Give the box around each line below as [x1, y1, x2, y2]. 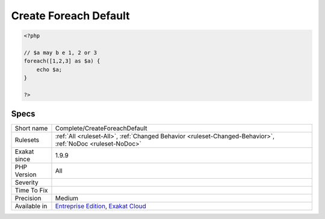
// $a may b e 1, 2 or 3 [23, 49, 97, 56]
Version [14, 170, 37, 179]
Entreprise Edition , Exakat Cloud [55, 202, 147, 211]
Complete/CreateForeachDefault [55, 124, 147, 132]
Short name [14, 124, 48, 132]
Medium [55, 194, 78, 203]
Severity [14, 178, 39, 187]
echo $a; [36, 66, 63, 73]
